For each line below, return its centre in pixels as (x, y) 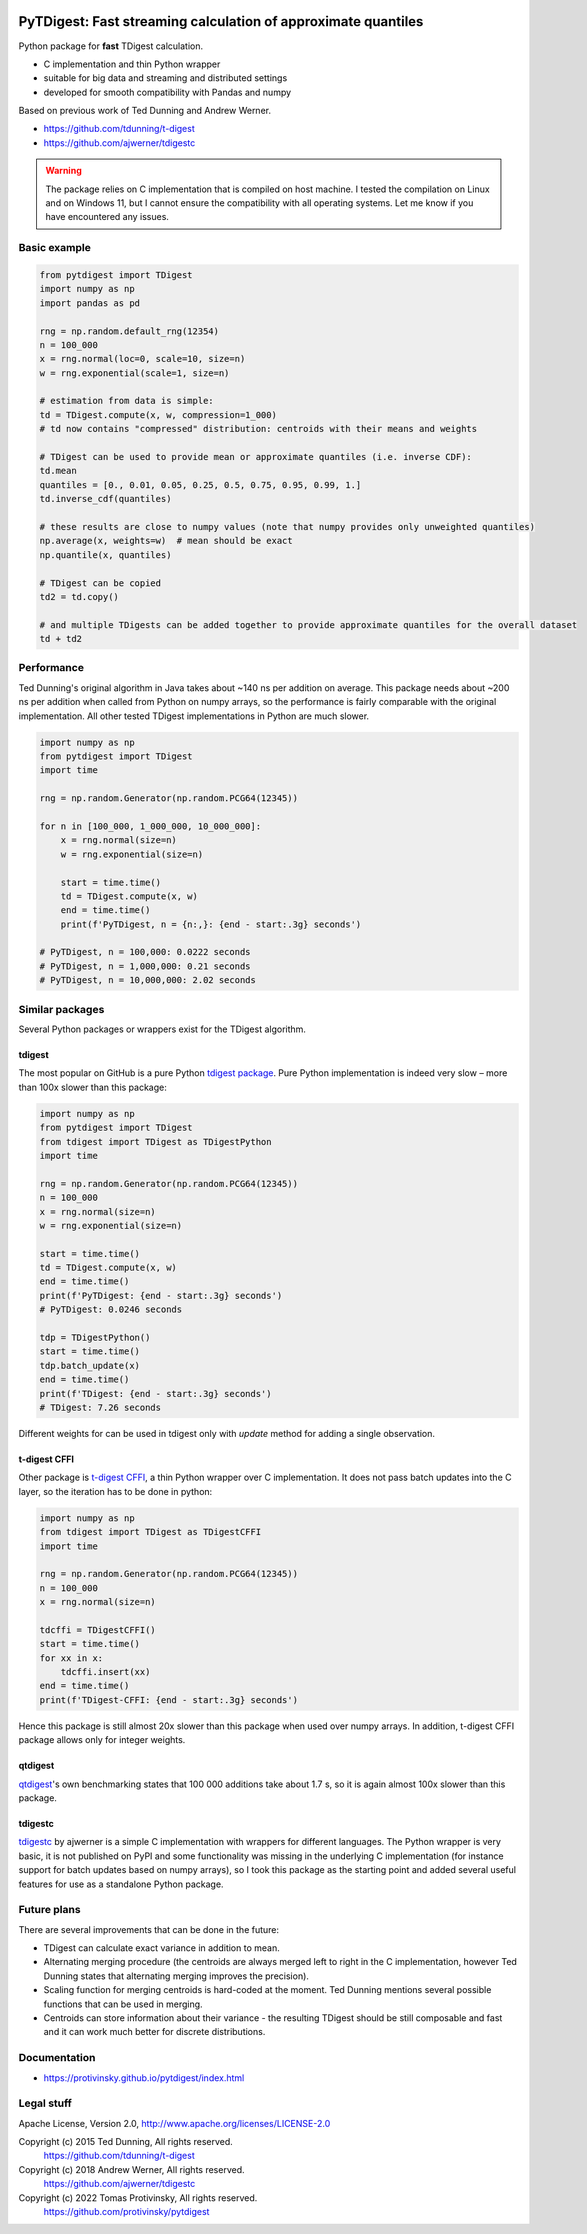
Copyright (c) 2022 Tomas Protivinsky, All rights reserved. (138, 2197)
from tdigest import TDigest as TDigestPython (155, 1141)
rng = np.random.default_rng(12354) (129, 331)
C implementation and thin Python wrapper (132, 64)
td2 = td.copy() (79, 596)
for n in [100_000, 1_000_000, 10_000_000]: (150, 826)
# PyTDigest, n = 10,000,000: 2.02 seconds (148, 980)
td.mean (58, 471)
